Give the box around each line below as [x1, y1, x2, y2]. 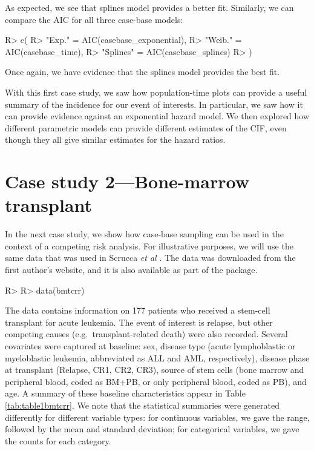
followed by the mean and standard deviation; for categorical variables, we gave [5, 423, 299, 435]
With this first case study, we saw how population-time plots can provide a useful [5, 85, 307, 98]
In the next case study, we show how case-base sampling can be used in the [5, 228, 284, 240]
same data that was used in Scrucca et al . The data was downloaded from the [5, 251, 296, 264]
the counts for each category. [5, 434, 111, 447]
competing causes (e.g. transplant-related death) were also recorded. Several [5, 328, 288, 340]
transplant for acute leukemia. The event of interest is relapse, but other [5, 315, 273, 328]
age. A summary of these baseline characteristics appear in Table [5, 387, 246, 400]
